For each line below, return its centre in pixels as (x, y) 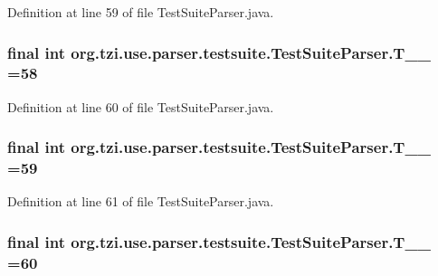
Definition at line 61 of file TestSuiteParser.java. (141, 201)
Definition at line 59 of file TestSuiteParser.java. (141, 12)
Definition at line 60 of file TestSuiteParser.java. (141, 106)
